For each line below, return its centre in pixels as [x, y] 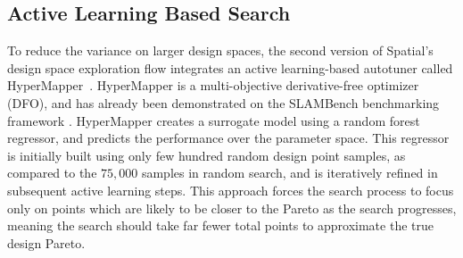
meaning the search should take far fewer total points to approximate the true [220, 225]
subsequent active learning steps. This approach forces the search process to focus [231, 190]
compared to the [52, 173]
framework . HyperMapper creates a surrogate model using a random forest [214, 120]
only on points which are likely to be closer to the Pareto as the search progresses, [232, 208]
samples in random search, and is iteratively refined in [289, 173]
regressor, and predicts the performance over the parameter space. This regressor [228, 138]
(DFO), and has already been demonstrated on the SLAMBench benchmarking [223, 102]
